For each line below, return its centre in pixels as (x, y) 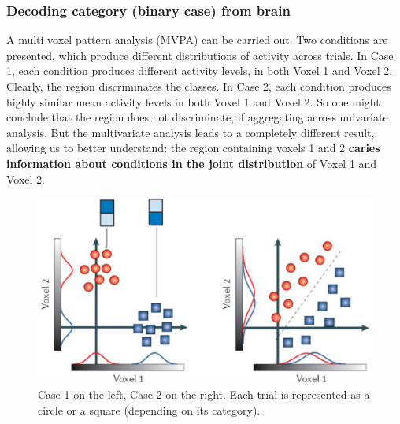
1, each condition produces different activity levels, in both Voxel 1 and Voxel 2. (200, 71)
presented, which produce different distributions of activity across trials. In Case (200, 55)
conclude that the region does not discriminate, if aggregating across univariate (197, 117)
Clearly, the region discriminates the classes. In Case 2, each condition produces (199, 86)
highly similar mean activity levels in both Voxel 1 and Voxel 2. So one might (193, 101)
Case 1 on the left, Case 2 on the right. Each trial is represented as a (204, 394)
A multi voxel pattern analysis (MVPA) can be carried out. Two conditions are (197, 40)
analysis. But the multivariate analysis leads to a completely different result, (191, 132)
